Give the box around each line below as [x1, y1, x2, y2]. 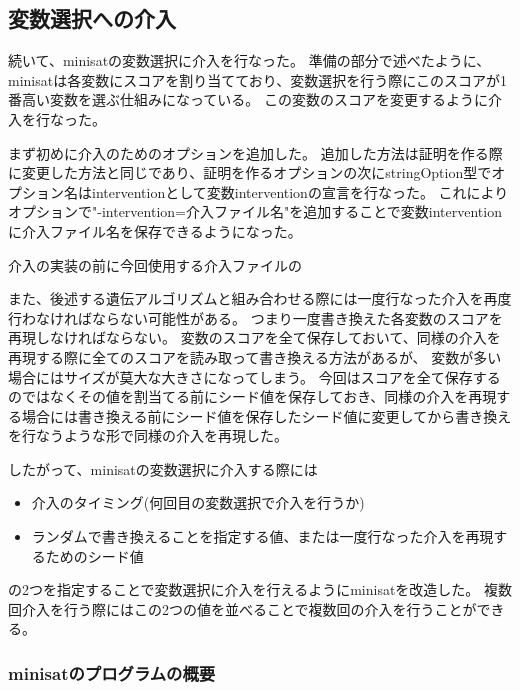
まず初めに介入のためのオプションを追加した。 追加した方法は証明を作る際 [8, 142, 503, 163]
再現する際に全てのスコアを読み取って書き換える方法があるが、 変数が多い [8, 346, 502, 367]
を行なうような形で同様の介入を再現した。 [8, 425, 288, 446]
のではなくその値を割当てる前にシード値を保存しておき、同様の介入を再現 [8, 386, 497, 407]
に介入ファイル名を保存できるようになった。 [8, 220, 302, 241]
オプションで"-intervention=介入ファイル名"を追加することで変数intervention [8, 201, 502, 222]
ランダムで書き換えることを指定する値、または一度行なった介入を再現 [31, 526, 494, 547]
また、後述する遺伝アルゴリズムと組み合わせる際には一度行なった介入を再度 [8, 288, 512, 309]
